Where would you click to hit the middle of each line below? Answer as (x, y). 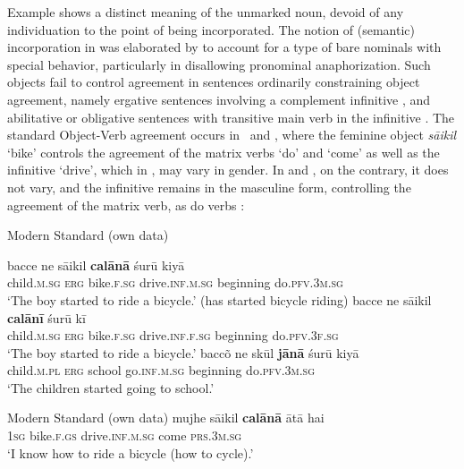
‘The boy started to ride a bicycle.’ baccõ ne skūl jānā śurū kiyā (183, 352)
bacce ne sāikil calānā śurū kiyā (96, 264)
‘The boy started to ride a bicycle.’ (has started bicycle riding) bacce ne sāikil (219, 299)
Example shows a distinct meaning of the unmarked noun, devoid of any (206, 12)
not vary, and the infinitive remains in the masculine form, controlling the (209, 187)
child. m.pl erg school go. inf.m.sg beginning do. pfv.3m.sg (161, 370)
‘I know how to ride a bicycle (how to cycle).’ (131, 452)
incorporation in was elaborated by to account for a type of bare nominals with (224, 47)
